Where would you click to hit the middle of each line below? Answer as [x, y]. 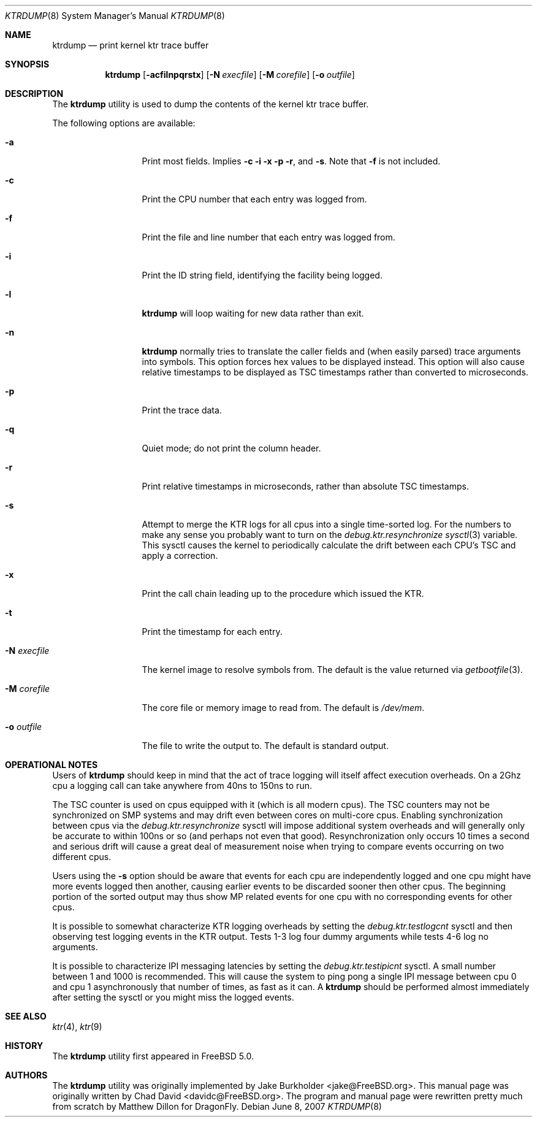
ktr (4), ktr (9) [77, 1027]
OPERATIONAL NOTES [51, 765]
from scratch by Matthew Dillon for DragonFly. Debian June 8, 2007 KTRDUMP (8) [217, 1106]
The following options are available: [124, 123]
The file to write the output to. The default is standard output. [265, 746]
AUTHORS [26, 1075]
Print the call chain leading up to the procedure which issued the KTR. [283, 594]
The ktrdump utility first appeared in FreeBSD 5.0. [153, 1056]
